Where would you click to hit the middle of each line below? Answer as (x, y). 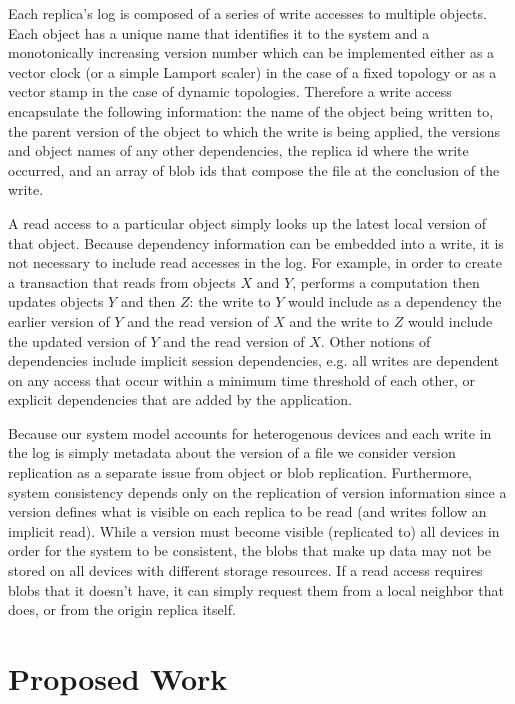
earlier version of (59, 320)
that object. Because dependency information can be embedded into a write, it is (256, 242)
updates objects (56, 301)
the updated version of (77, 340)
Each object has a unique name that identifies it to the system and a (219, 32)
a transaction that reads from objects (122, 281)
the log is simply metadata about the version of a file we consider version (232, 452)
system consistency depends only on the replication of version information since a (257, 491)
